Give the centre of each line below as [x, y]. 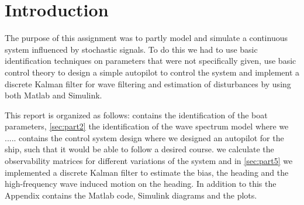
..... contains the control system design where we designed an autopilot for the [144, 137]
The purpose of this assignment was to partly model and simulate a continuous [146, 38]
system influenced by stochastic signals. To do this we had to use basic [131, 49]
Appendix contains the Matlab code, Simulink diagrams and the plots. [131, 195]
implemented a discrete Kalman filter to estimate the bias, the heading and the [147, 172]
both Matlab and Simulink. [53, 95]
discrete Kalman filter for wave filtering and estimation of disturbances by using [148, 83]
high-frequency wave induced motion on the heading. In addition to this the [141, 184]
